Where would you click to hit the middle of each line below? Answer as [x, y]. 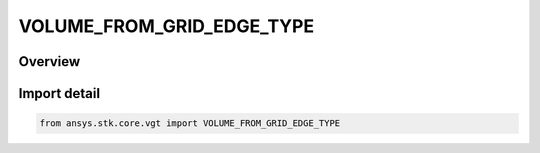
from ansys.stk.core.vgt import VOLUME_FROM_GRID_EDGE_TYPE [190, 123]
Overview [49, 61]
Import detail [59, 93]
